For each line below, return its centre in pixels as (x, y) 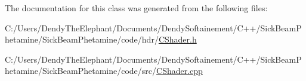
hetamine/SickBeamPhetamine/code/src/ (81, 71)
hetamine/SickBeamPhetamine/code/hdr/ (82, 39)
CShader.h (177, 39)
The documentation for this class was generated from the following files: (136, 8)
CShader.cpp (180, 71)
